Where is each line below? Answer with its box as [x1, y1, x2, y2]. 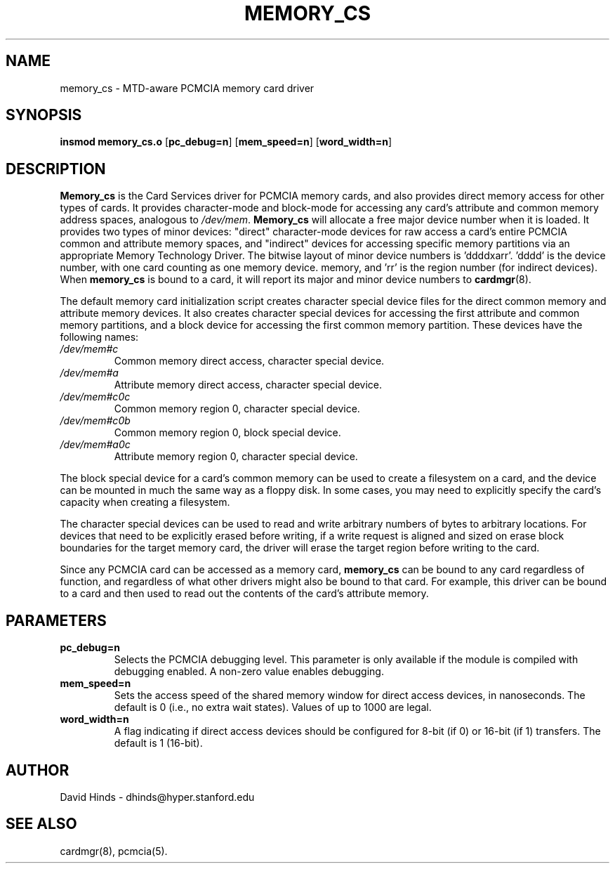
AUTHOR [6, 761, 70, 779]
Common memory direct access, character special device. [114, 355, 385, 367]
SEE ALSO [6, 815, 77, 833]
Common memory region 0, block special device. [114, 426, 341, 439]
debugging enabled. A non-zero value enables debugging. [114, 665, 384, 678]
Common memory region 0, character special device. [114, 403, 360, 415]
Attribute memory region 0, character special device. [114, 450, 358, 463]
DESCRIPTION [6, 159, 106, 178]
